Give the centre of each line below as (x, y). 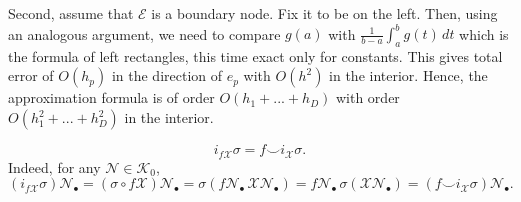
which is (484, 33)
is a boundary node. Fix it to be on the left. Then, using (324, 13)
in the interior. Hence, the (408, 75)
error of (31, 75)
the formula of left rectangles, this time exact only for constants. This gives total (255, 55)
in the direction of (167, 75)
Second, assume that (71, 13)
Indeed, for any (54, 166)
